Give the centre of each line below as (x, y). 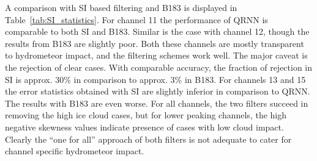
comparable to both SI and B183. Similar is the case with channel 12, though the (157, 31)
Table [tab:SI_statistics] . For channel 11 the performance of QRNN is (136, 19)
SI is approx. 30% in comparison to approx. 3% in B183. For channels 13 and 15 (155, 79)
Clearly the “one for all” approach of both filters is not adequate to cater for (148, 139)
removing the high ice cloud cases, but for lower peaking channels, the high (146, 115)
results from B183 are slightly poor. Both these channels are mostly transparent (155, 43)
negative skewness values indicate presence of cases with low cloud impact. (144, 127)
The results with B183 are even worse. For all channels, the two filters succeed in (157, 103)
